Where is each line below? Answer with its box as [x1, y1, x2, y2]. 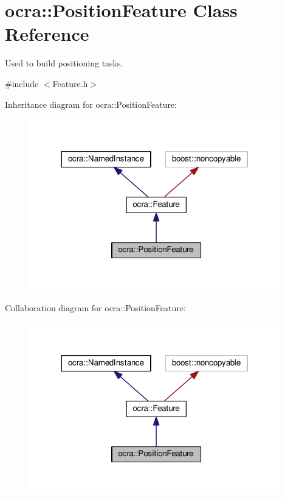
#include [5, 77, 39, 90]
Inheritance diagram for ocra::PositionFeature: [5, 97, 177, 110]
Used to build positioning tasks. [5, 57, 123, 69]
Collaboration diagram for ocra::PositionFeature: [5, 301, 186, 314]
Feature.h [52, 77, 88, 90]
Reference [5, 21, 89, 46]
